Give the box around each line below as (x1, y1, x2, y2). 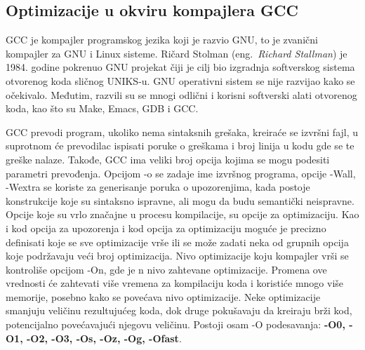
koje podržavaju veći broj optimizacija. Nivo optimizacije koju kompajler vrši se (6, 248, 349, 263)
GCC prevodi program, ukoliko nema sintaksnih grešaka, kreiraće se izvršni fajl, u (6, 124, 359, 139)
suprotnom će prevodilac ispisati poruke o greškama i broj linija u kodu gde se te (6, 138, 354, 153)
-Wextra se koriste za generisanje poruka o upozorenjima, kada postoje (6, 180, 310, 194)
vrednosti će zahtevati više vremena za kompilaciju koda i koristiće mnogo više (6, 276, 344, 290)
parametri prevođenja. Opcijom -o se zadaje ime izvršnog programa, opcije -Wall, (6, 166, 356, 180)
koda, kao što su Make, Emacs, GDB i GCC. (6, 101, 199, 116)
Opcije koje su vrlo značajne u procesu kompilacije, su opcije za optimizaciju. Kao (6, 207, 359, 222)
